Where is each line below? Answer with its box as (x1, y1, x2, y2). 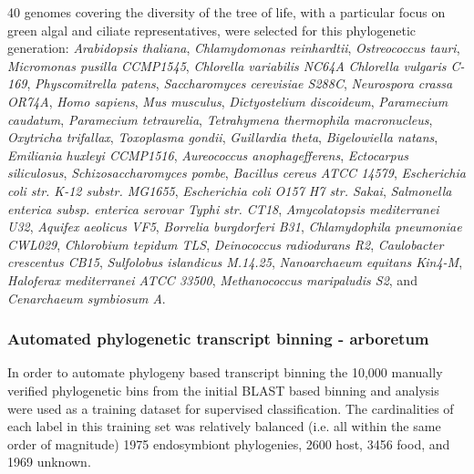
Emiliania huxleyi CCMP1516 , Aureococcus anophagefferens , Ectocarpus (7, 145, 408, 164)
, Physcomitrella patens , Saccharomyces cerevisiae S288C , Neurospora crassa (26, 74, 453, 93)
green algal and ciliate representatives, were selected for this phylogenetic (7, 20, 417, 39)
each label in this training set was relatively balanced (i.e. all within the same (7, 417, 441, 436)
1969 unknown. (7, 452, 91, 471)
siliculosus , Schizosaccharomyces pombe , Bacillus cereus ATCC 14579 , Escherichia (7, 163, 466, 182)
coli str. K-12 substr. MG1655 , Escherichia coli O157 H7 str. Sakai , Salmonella (7, 180, 452, 200)
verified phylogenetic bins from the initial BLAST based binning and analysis (7, 380, 439, 399)
